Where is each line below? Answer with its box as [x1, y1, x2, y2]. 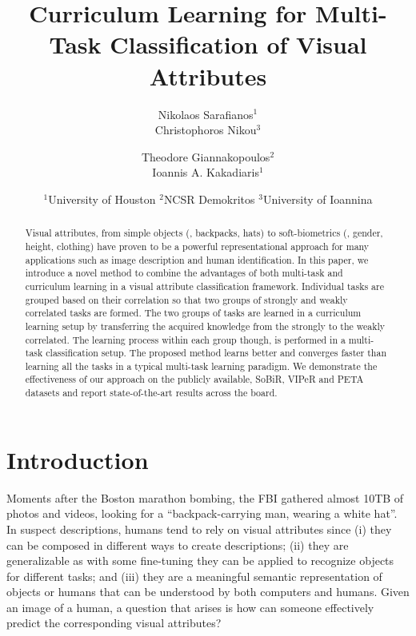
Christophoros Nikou [154, 121, 257, 138]
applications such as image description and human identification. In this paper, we [25, 252, 369, 266]
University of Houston [48, 190, 156, 207]
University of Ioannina [262, 190, 373, 207]
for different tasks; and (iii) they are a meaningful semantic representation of [6, 567, 382, 584]
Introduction [6, 443, 149, 475]
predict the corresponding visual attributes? [6, 614, 222, 631]
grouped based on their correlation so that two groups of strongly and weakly [25, 292, 348, 306]
